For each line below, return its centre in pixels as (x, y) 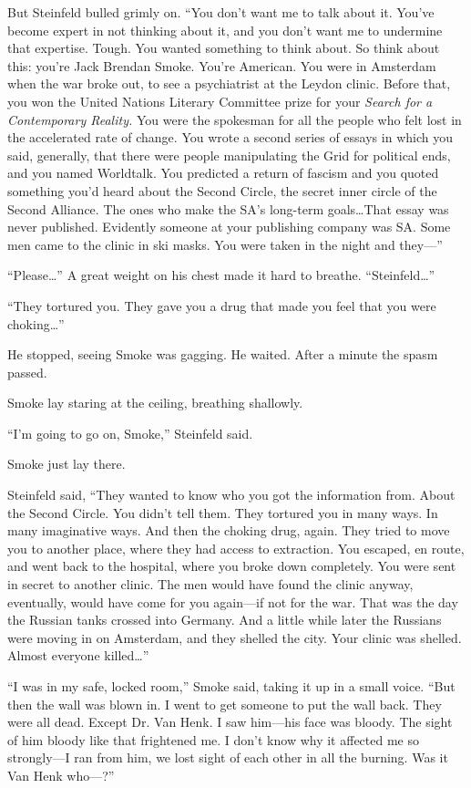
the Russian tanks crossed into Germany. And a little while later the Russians (225, 620)
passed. (27, 372)
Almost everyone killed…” (78, 655)
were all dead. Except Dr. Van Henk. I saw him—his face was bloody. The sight (230, 722)
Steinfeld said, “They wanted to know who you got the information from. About (231, 495)
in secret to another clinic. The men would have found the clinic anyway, (210, 584)
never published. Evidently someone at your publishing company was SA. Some (229, 227)
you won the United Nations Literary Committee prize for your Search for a (220, 101)
